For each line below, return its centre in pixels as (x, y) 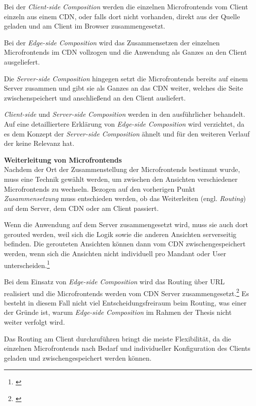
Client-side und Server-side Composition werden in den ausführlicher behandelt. (125, 114)
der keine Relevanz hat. (39, 143)
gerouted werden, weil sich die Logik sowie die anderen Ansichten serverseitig (120, 234)
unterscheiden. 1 (27, 264)
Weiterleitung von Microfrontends (63, 159)
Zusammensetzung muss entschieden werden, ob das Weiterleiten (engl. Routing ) (125, 198)
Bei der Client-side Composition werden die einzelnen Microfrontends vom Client (126, 6)
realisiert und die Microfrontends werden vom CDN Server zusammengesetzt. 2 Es (127, 292)
